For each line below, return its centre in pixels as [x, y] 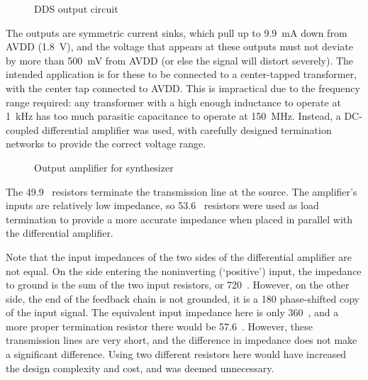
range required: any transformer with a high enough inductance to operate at [173, 102]
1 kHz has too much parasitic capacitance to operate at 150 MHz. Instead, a [173, 116]
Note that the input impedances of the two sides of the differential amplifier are [179, 256]
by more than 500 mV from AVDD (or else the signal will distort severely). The [180, 60]
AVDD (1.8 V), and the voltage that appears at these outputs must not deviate [179, 46]
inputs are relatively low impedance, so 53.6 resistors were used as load [162, 205]
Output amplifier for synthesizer [104, 167]
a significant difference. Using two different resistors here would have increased [176, 354]
